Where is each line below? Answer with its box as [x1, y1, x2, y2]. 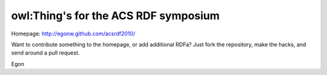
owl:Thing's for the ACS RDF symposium [11, 9, 220, 22]
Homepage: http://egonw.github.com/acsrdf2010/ [11, 30, 136, 37]
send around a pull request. [11, 49, 80, 56]
